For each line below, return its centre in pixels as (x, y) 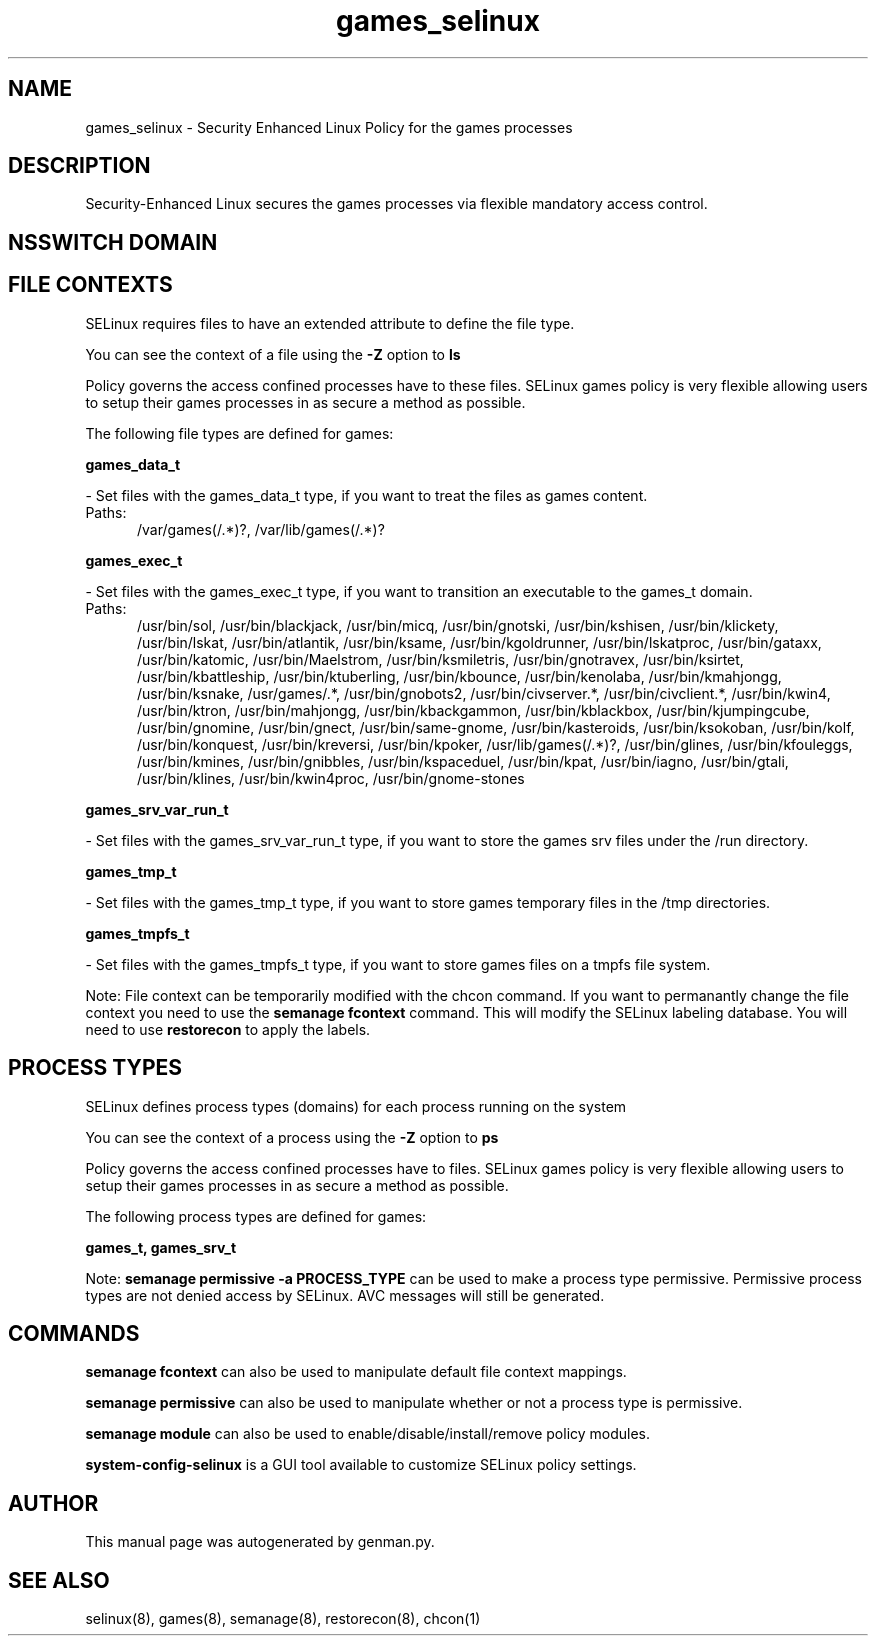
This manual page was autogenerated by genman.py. (260, 1542)
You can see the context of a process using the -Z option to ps (292, 1137)
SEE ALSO (59, 1580)
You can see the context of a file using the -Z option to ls (273, 354)
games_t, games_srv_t (161, 1247)
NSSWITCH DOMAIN (113, 242)
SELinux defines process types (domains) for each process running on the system (356, 1106)
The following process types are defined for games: (256, 1216)
